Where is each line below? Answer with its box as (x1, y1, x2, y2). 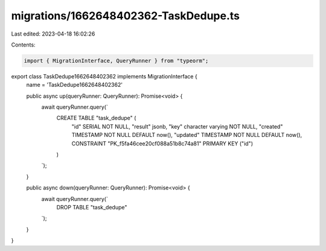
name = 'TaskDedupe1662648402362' (26, 81, 123, 89)
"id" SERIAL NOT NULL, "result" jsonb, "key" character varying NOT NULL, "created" (71, 122, 283, 130)
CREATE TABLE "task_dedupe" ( (56, 115, 136, 122)
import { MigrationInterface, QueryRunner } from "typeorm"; (24, 57, 209, 64)
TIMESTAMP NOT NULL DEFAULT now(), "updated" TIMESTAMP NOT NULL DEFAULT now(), (71, 132, 302, 139)
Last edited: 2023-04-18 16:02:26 (11, 30, 95, 37)
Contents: (11, 41, 36, 48)
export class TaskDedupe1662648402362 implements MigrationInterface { (11, 72, 197, 80)
